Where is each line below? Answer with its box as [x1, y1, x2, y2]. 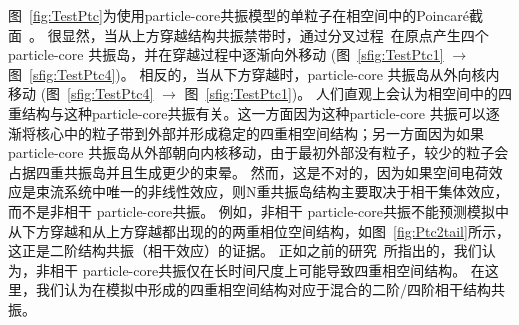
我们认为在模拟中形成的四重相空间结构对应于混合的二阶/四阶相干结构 [35, 279, 491, 300]
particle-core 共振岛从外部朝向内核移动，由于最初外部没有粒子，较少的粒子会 [8, 142, 509, 163]
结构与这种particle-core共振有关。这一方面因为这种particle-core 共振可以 [21, 102, 486, 123]
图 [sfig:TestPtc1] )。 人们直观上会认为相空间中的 [184, 83, 498, 104]
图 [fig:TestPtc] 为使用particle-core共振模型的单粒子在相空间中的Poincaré [8, 5, 470, 25]
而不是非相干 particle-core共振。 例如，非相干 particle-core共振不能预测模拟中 [8, 200, 510, 221]
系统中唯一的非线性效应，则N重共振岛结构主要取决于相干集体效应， [63, 181, 509, 202]
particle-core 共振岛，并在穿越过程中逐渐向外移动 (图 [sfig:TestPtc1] [8, 44, 444, 65]
